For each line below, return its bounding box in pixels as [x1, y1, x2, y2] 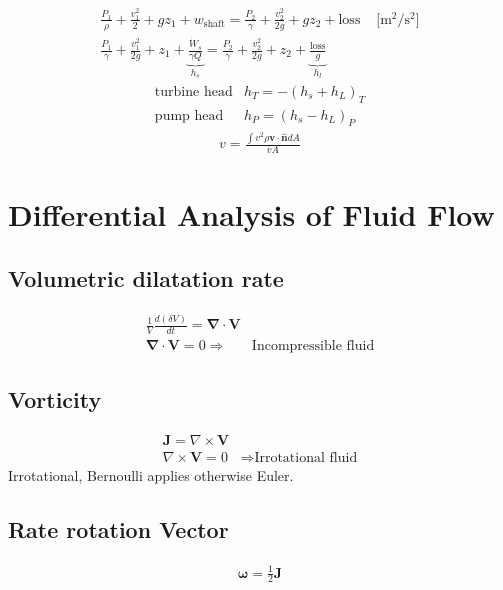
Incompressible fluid [251, 338, 375, 353]
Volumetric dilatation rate [8, 262, 284, 293]
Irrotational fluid [254, 451, 358, 466]
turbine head [154, 84, 233, 99]
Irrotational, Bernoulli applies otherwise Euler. [8, 465, 294, 486]
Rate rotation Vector [8, 514, 229, 545]
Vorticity [8, 384, 102, 415]
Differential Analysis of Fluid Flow [8, 194, 495, 235]
